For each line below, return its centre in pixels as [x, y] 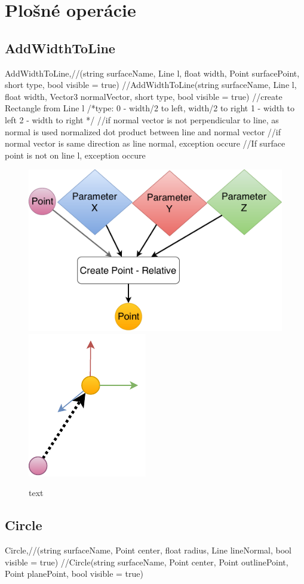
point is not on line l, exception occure [75, 155]
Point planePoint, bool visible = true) [74, 574]
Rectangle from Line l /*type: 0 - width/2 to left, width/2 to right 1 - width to [150, 108]
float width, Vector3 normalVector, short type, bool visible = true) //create [144, 96]
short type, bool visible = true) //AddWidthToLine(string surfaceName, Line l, [151, 85]
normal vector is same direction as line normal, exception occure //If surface [145, 143]
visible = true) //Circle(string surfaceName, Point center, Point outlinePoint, [147, 562]
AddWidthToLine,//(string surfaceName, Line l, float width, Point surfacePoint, [152, 73]
